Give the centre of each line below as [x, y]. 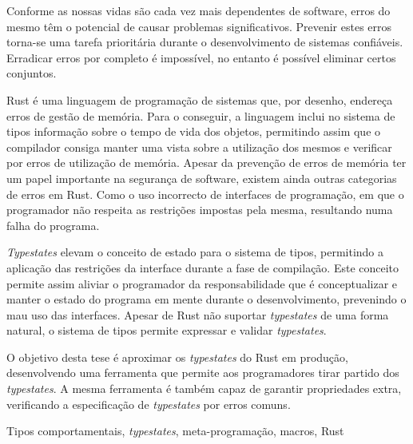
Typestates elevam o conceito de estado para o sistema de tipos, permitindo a [195, 252]
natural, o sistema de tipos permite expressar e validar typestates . [167, 330]
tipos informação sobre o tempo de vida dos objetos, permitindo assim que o [194, 131]
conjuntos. [32, 73]
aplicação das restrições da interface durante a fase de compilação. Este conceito [203, 267]
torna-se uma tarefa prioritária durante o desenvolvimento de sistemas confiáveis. [205, 42]
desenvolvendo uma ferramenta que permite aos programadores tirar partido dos [203, 373]
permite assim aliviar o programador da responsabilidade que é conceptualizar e [202, 283]
